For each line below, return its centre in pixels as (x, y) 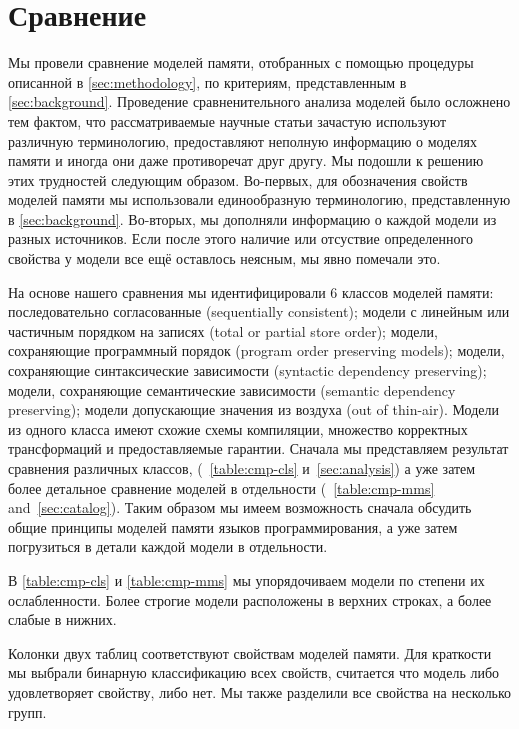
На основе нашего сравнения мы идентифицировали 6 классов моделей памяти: (251, 291)
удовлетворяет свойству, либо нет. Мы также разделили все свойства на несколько (260, 691)
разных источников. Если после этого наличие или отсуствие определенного (240, 238)
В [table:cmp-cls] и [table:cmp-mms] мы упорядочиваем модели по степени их (246, 579)
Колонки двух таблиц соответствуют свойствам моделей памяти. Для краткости (250, 652)
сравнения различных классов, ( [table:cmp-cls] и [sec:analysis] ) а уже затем (242, 468)
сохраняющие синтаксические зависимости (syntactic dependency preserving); (247, 370)
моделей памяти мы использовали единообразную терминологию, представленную (259, 199)
